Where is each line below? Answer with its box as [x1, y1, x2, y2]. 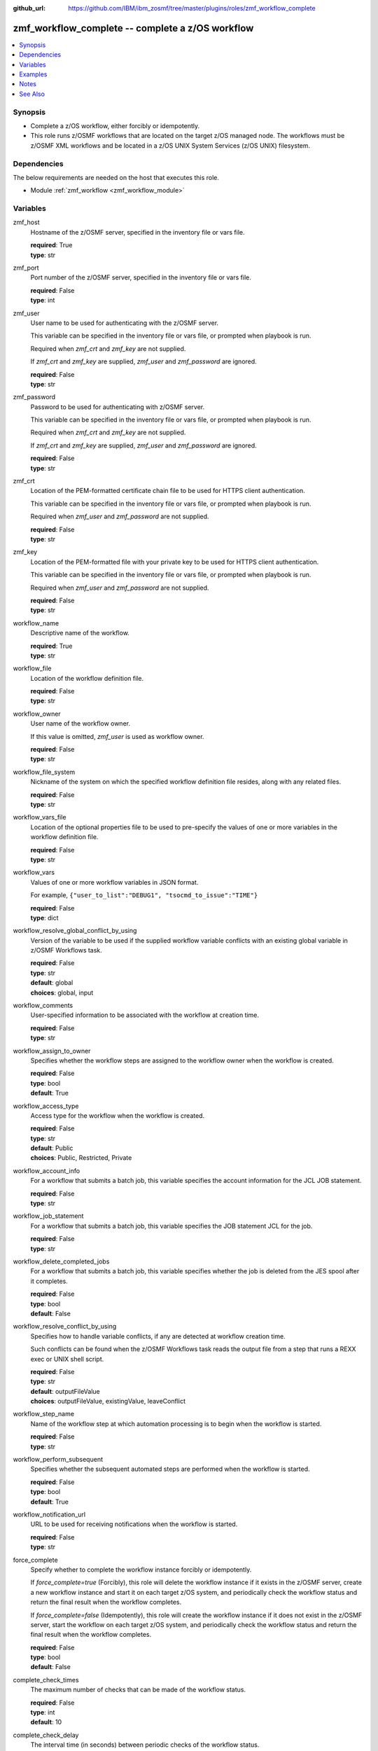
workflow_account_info [13, 1166, 80, 1175]
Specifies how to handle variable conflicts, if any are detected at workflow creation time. [30, 1331, 286, 1341]
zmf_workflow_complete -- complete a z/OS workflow [13, 22, 254, 34]
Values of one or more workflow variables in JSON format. [30, 878, 199, 886]
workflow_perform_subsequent [13, 1455, 103, 1464]
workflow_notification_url [13, 1510, 86, 1518]
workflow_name [13, 618, 59, 627]
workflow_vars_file [13, 813, 66, 822]
